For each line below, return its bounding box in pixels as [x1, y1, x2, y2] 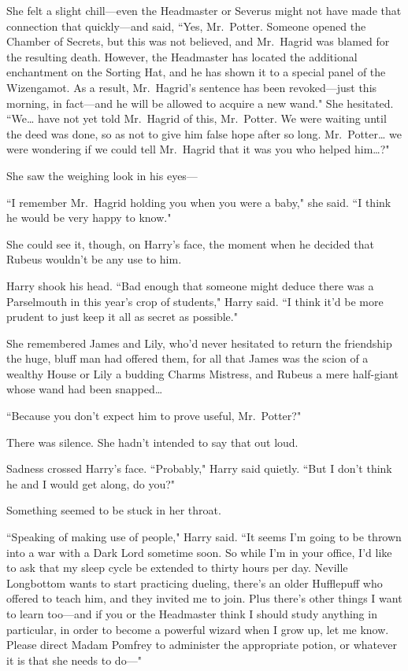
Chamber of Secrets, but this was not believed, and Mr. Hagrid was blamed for [6, 33, 390, 50]
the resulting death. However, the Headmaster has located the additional [6, 48, 358, 65]
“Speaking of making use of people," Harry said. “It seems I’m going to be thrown [6, 529, 402, 545]
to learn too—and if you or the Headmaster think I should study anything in [6, 606, 377, 621]
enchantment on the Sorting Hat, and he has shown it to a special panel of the [6, 64, 386, 80]
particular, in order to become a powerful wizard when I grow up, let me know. [6, 621, 389, 637]
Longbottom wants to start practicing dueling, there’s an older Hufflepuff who [6, 574, 383, 591]
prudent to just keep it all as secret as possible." [6, 308, 238, 325]
